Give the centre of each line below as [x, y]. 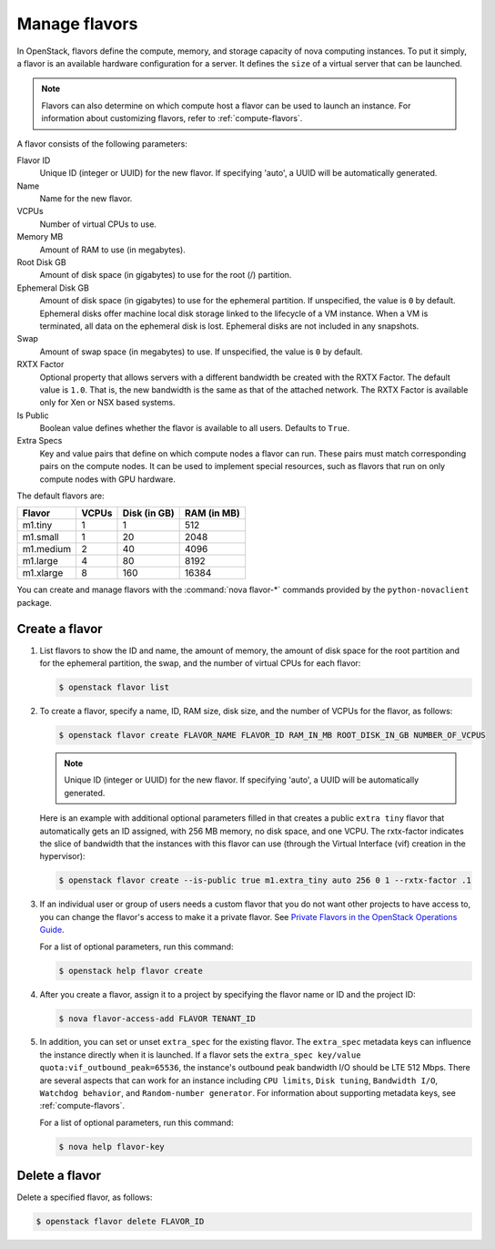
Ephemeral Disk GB [53, 288]
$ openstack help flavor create [131, 971]
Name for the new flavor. [86, 199]
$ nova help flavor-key [112, 1147]
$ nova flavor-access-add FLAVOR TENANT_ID [157, 1019]
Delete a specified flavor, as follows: [85, 1197]
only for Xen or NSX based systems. [107, 403]
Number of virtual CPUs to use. [98, 224]
